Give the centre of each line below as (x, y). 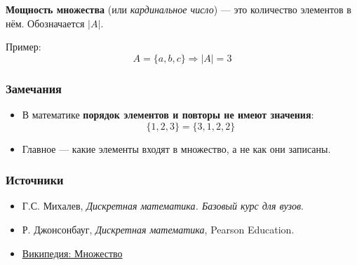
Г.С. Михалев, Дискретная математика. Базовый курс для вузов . (163, 206)
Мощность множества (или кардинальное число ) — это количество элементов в (178, 9)
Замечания (34, 88)
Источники (35, 180)
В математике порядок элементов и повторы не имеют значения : (168, 114)
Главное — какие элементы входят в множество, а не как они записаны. (176, 148)
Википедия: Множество (72, 253)
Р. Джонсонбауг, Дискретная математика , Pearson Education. (158, 229)
